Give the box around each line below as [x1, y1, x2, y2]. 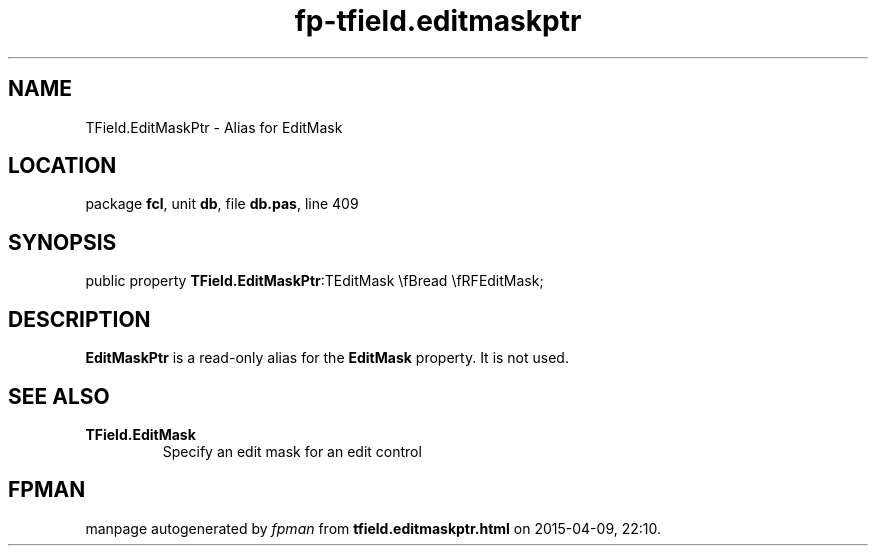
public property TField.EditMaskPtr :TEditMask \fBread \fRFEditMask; [85, 272, 544, 290]
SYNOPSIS [8, 229, 117, 255]
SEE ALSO [8, 383, 110, 409]
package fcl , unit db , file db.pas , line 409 [85, 195, 359, 213]
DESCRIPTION [8, 306, 151, 332]
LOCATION [8, 153, 117, 179]
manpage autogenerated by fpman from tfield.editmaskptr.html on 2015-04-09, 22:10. [85, 519, 661, 537]
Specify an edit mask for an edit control [162, 442, 422, 460]
